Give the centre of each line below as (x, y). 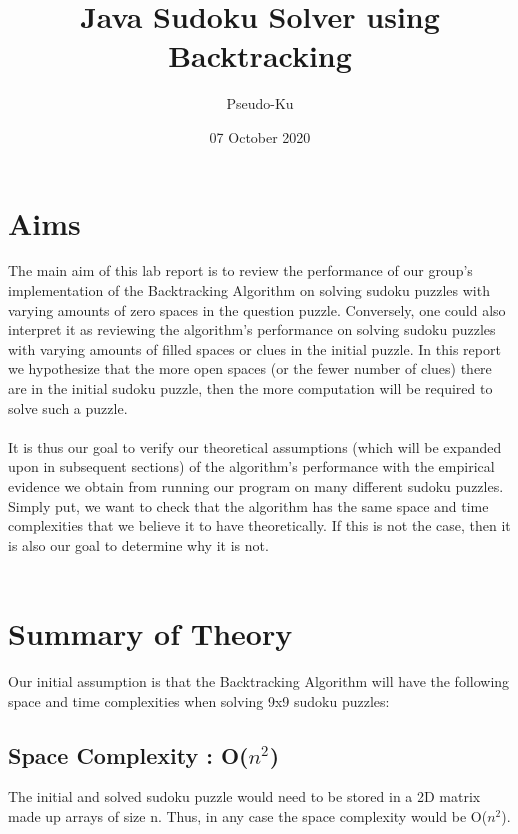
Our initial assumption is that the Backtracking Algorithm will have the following (259, 681)
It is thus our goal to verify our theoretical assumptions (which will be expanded (255, 446)
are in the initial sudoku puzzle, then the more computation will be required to (250, 388)
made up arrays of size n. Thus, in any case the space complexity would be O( (248, 816)
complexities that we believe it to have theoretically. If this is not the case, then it (259, 525)
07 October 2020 (260, 136)
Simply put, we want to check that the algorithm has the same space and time (248, 505)
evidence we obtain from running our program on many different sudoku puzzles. (256, 485)
